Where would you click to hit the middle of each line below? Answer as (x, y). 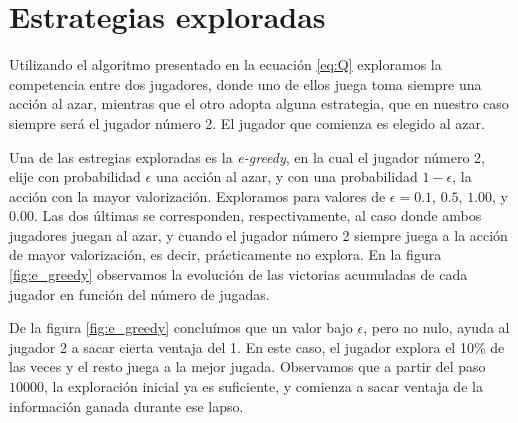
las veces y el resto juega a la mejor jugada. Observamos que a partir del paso (247, 366)
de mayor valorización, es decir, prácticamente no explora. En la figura (225, 254)
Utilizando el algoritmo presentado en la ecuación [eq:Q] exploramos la (225, 64)
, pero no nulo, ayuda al (436, 327)
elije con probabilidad (75, 176)
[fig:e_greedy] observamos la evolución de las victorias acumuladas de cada (238, 274)
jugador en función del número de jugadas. (139, 293)
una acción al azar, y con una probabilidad (286, 176)
